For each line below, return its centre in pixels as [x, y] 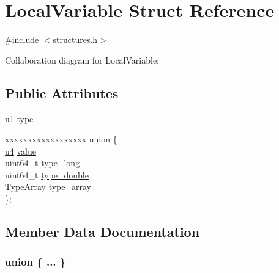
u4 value [20, 151]
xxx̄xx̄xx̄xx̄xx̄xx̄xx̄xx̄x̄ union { [61, 139]
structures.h [75, 39]
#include [22, 39]
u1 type [19, 118]
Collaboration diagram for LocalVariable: [82, 60]
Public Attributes [62, 93]
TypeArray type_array [48, 187]
